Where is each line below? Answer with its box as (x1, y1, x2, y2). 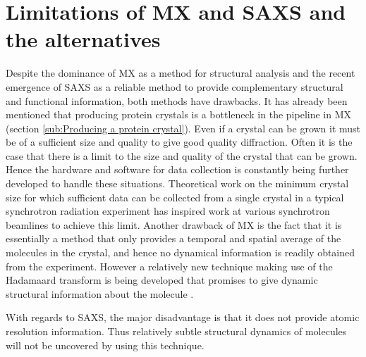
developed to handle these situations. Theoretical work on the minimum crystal (6, 176, 349, 191)
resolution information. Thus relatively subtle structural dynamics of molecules (6, 324, 347, 338)
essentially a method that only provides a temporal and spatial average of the (6, 231, 341, 246)
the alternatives (6, 25, 161, 54)
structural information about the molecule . (6, 286, 194, 301)
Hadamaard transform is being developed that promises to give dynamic (6, 273, 318, 287)
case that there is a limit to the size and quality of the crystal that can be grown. (6, 148, 358, 163)
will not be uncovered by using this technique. (6, 337, 205, 352)
